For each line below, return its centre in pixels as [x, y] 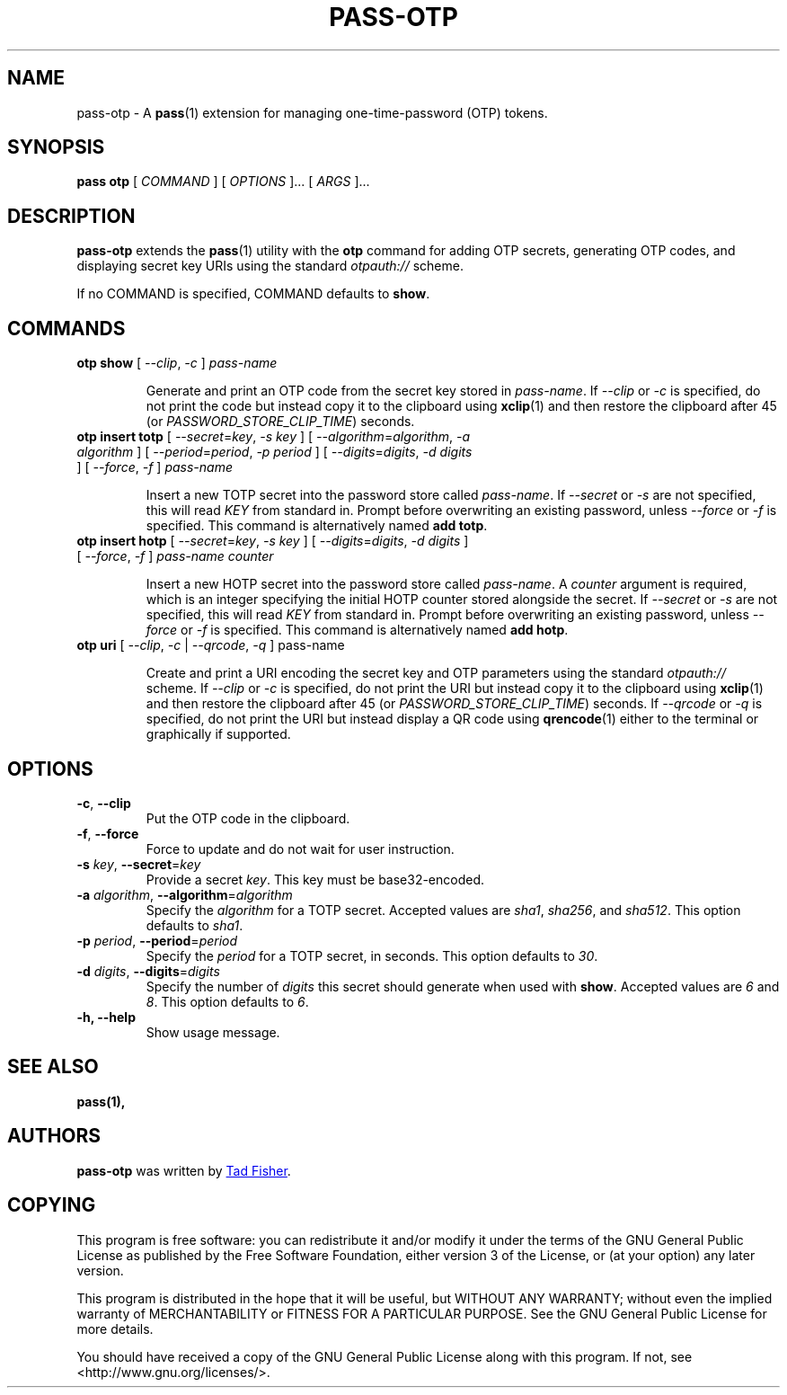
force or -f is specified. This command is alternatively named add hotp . [357, 630]
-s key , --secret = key [139, 864]
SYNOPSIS [56, 147]
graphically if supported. [218, 734]
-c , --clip [104, 803]
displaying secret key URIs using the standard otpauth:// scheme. [270, 266]
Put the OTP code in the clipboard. [248, 818]
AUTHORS [54, 1136]
